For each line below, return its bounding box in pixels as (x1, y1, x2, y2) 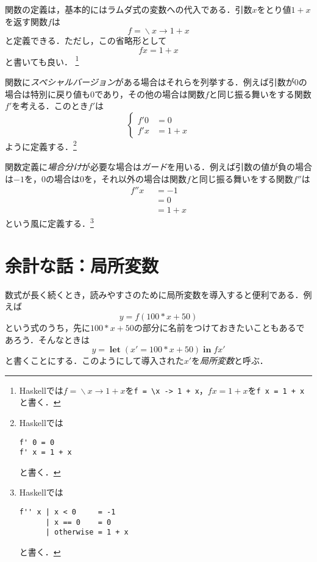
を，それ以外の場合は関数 (84, 172, 187, 185)
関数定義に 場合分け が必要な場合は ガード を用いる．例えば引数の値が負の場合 (5, 160, 312, 173)
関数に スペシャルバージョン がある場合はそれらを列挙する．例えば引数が (5, 76, 294, 88)
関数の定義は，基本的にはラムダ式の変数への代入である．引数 (5, 3, 252, 15)
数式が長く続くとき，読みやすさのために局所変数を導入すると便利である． (5, 288, 304, 301)
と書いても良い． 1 (5, 53, 79, 68)
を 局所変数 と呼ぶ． (191, 354, 268, 367)
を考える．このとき (12, 99, 88, 112)
